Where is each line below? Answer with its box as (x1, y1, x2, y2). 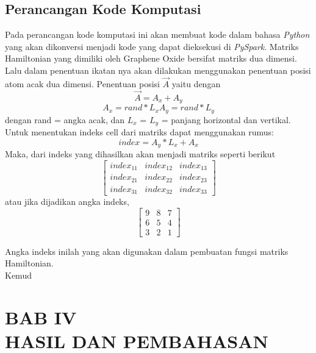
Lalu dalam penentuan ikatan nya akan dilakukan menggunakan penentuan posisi (5, 63, 311, 76)
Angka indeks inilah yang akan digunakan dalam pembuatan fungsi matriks (5, 244, 289, 257)
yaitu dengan (171, 77, 221, 90)
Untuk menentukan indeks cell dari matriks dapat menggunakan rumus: (5, 125, 274, 138)
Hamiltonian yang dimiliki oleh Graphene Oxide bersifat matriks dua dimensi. (5, 52, 297, 65)
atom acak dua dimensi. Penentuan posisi (5, 77, 160, 90)
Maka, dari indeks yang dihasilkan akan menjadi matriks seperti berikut (5, 148, 276, 160)
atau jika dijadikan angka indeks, (5, 195, 129, 208)
